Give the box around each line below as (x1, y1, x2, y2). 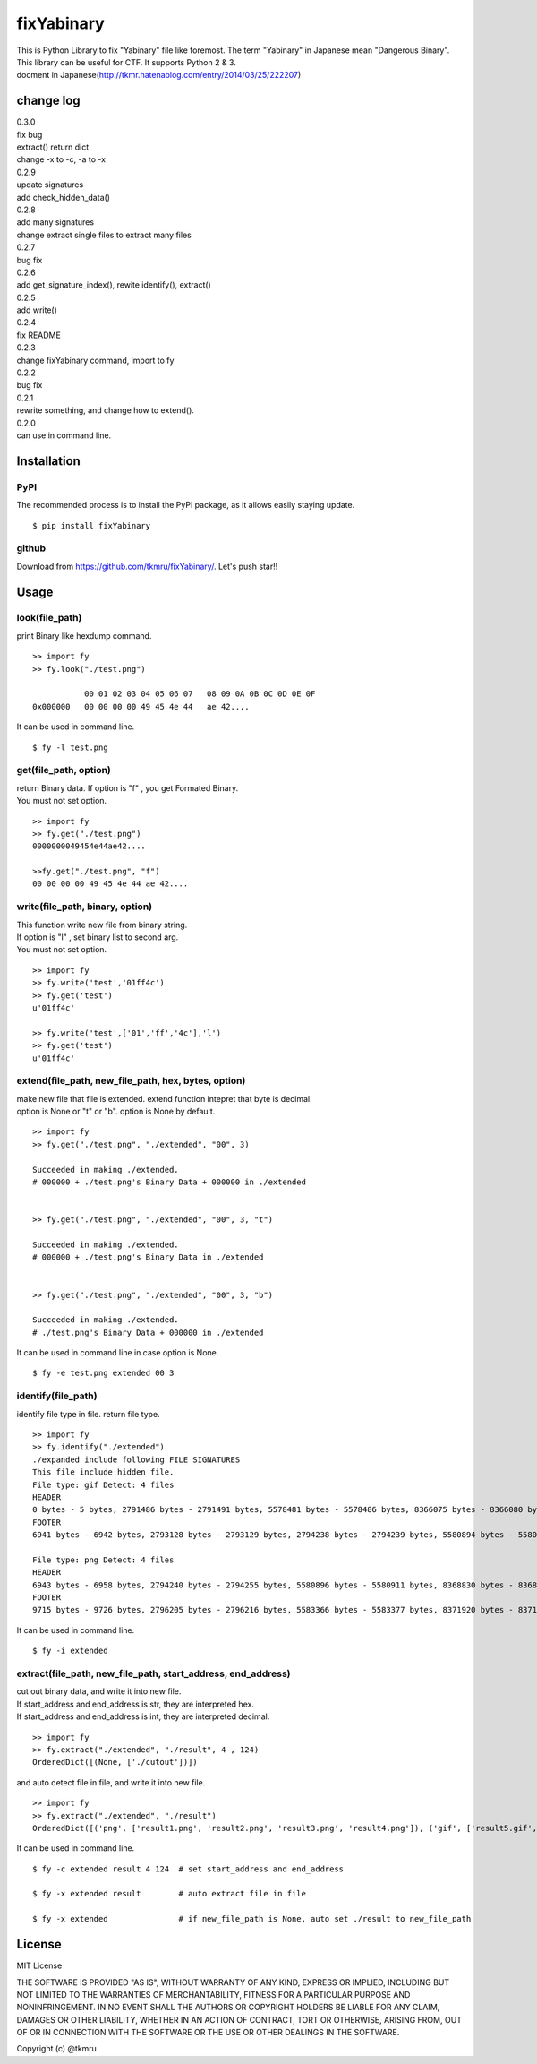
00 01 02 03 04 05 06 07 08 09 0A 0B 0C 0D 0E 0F (83, 689, 316, 699)
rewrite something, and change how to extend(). (16, 405, 194, 416)
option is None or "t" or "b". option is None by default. (16, 1106, 216, 1117)
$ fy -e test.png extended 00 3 (32, 1368, 175, 1379)
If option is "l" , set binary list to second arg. (16, 932, 179, 942)
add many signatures (16, 217, 94, 228)
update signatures (16, 179, 84, 190)
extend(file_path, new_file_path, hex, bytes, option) (16, 1075, 246, 1088)
